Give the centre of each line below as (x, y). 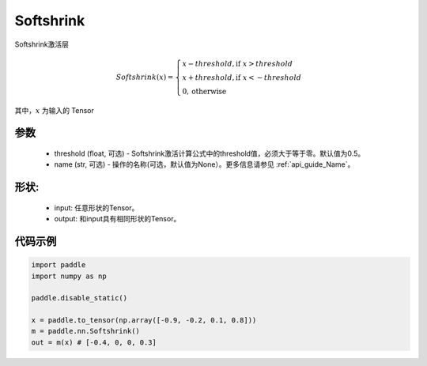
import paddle (59, 265)
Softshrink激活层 (42, 44)
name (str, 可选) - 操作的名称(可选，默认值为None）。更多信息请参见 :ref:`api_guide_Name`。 (204, 164)
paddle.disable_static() (79, 298)
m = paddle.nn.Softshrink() (85, 331)
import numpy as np (69, 276)
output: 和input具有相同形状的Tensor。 (117, 219)
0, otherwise (204, 91)
